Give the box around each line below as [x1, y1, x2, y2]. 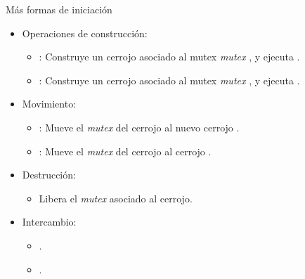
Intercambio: [22, 214, 77, 229]
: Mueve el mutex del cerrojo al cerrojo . [39, 143, 212, 158]
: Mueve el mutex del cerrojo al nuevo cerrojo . [39, 119, 240, 134]
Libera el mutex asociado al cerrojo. [39, 190, 193, 205]
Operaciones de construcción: [22, 25, 148, 40]
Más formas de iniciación [6, 2, 112, 16]
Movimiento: [22, 96, 77, 111]
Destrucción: [22, 167, 76, 182]
